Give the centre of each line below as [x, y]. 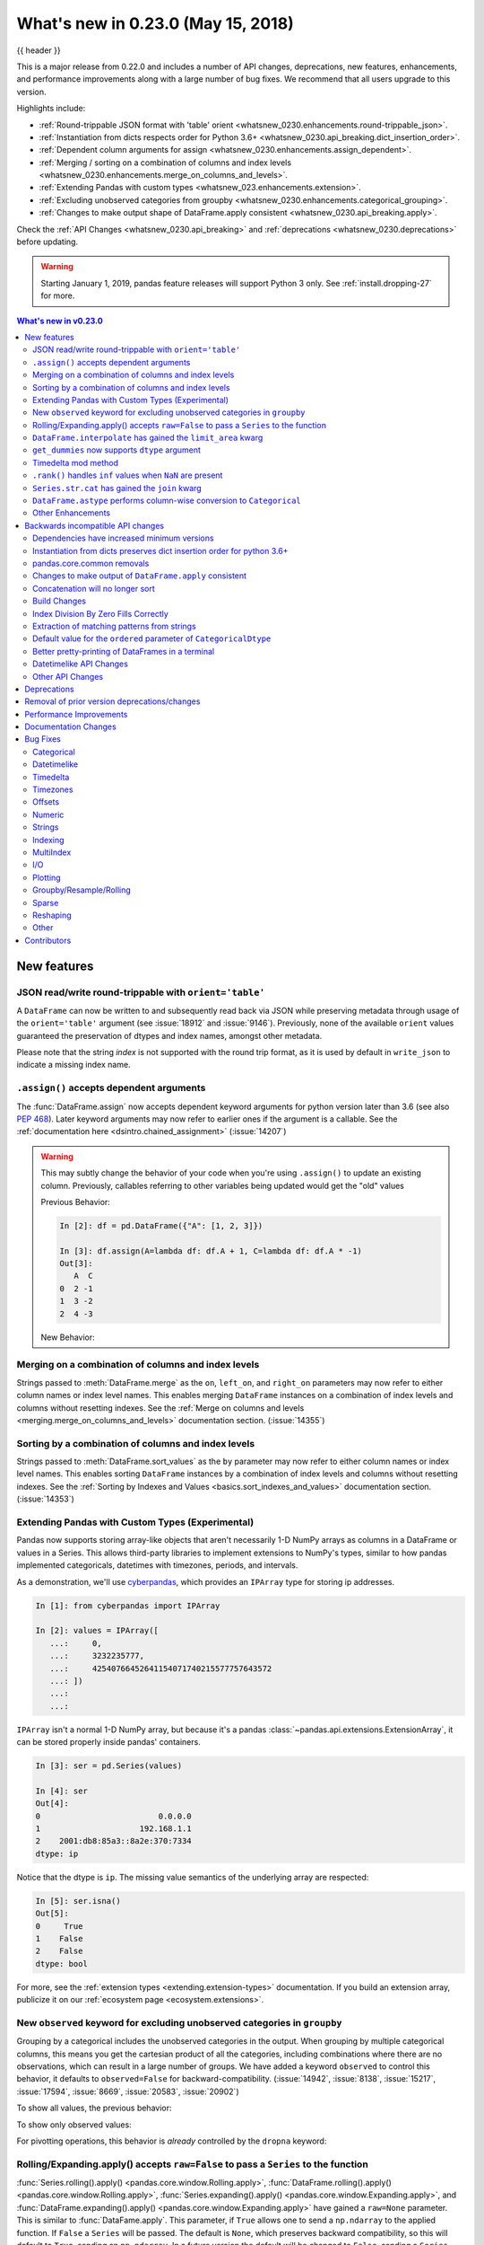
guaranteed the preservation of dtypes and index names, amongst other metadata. [169, 1035]
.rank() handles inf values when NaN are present [128, 475]
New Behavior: [68, 1337]
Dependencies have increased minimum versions [123, 538]
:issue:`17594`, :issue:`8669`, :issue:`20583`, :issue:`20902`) [128, 2091]
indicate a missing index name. [73, 1065]
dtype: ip [57, 1853]
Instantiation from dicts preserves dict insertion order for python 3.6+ [160, 550]
